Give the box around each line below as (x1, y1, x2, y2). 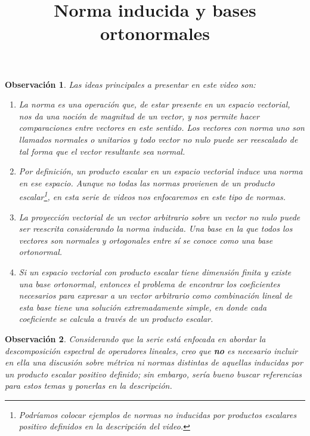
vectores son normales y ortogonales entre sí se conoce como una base (18, 234, 273, 246)
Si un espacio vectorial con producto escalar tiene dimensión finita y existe (18, 265, 292, 278)
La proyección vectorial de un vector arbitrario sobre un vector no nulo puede (18, 210, 300, 223)
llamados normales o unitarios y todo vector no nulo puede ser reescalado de (18, 133, 298, 145)
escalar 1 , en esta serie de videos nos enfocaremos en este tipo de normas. (18, 189, 286, 202)
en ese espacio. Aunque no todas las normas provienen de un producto (18, 176, 275, 189)
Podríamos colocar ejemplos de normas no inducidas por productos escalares (18, 408, 297, 420)
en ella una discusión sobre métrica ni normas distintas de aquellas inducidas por (5, 356, 303, 369)
